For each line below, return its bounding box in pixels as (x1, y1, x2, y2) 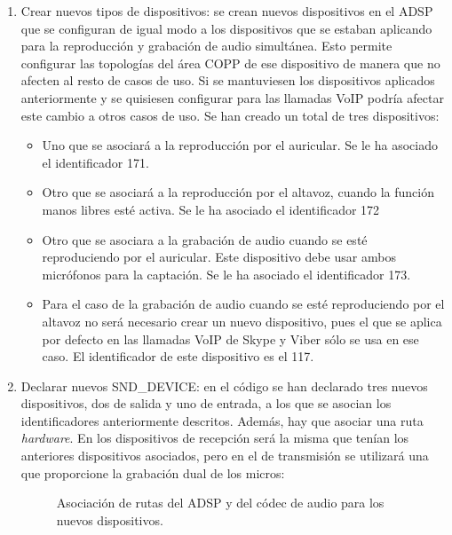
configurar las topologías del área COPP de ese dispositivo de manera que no (20, 53, 440, 72)
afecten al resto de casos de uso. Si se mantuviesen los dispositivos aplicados (20, 71, 435, 90)
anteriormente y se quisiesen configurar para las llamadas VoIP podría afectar (20, 88, 444, 106)
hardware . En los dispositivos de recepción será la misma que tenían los (20, 429, 409, 447)
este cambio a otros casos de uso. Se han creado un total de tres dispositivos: (20, 106, 440, 124)
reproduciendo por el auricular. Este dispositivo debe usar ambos (42, 248, 396, 266)
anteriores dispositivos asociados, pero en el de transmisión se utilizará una (20, 446, 429, 465)
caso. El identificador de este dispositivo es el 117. (42, 347, 314, 366)
